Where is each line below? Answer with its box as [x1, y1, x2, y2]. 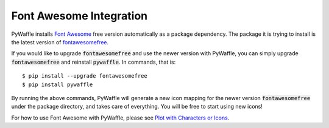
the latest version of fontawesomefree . [11, 38, 109, 45]
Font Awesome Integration [11, 9, 148, 22]
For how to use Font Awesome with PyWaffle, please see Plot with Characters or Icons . [11, 114, 230, 121]
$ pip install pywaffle [22, 81, 93, 88]
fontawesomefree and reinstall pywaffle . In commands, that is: [11, 58, 176, 66]
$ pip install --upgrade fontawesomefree [22, 73, 147, 79]
